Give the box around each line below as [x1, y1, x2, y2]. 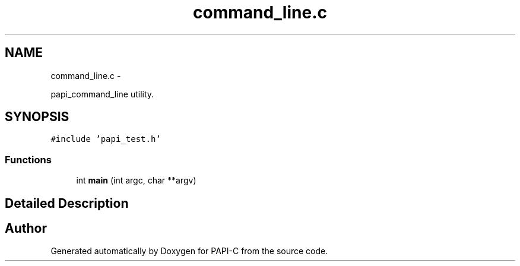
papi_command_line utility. [50, 88, 154, 99]
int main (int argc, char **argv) [76, 175, 196, 186]
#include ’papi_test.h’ [50, 134, 161, 144]
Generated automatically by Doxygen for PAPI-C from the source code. [50, 246, 328, 256]
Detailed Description [5, 195, 129, 211]
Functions [5, 153, 52, 166]
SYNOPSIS [5, 109, 69, 125]
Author [5, 221, 47, 236]
